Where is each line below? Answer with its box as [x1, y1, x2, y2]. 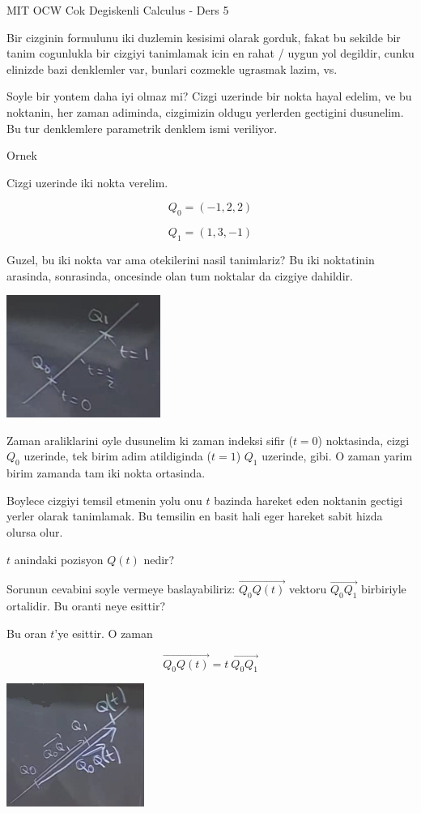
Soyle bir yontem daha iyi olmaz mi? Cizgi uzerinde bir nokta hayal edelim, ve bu [6, 88, 412, 105]
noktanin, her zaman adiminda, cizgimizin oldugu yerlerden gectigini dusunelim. [6, 103, 404, 120]
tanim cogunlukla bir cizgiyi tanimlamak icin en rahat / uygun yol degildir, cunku [6, 45, 415, 62]
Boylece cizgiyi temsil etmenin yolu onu [6, 491, 202, 508]
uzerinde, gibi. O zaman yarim [262, 447, 413, 464]
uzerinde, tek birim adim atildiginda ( [23, 447, 211, 464]
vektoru [288, 580, 327, 597]
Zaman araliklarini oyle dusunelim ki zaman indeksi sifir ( [6, 431, 293, 448]
